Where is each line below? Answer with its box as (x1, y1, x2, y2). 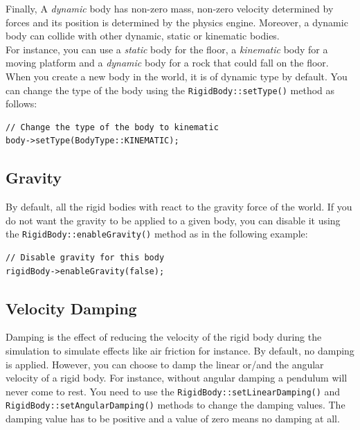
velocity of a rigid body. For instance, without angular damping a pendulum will (6, 370, 348, 385)
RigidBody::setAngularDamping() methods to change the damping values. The (6, 397, 345, 412)
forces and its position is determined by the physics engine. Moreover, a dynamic (6, 15, 348, 29)
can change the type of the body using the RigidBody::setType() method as (6, 82, 335, 97)
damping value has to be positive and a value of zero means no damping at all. (6, 411, 340, 426)
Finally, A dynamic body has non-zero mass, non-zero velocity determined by (6, 1, 334, 15)
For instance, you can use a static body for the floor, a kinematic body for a (6, 42, 328, 56)
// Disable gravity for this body (6, 253, 165, 263)
